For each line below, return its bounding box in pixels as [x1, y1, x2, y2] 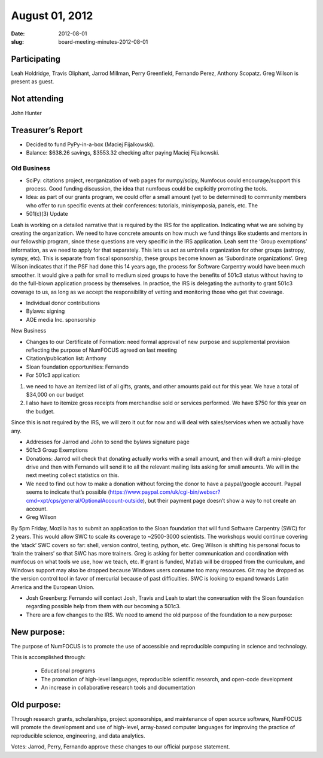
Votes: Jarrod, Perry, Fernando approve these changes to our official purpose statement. [11, 743, 230, 750]
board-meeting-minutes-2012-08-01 [58, 38, 148, 45]
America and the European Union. [11, 583, 95, 590]
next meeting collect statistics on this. [26, 472, 120, 479]
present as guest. [11, 78, 54, 85]
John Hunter [11, 110, 42, 117]
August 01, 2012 [11, 9, 93, 22]
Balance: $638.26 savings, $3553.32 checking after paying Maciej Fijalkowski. [26, 149, 220, 156]
